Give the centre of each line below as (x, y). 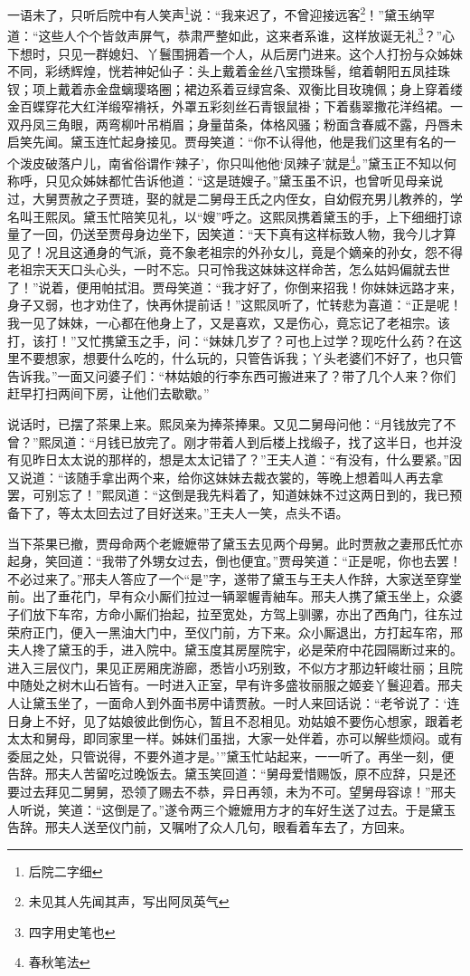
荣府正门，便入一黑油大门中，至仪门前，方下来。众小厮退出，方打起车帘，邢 (235, 632)
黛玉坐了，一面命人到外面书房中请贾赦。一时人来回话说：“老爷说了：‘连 (246, 702)
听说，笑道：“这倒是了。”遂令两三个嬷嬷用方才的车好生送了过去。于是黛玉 (238, 809)
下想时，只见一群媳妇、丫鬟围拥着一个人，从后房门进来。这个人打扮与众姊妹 (235, 53)
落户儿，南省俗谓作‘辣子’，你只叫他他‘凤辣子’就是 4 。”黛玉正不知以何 (257, 162)
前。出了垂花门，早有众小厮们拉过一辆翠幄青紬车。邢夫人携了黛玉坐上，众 (229, 596)
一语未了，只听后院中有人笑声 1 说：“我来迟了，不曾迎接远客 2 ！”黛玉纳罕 (221, 13)
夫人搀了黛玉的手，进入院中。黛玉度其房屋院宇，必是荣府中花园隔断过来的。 (235, 650)
